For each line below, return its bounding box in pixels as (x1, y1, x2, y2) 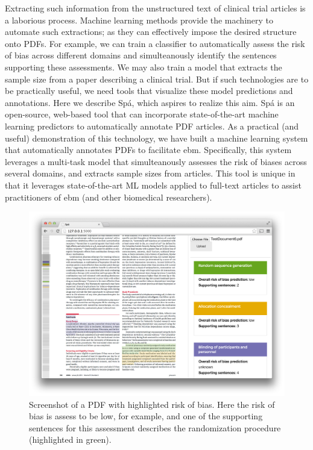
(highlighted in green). (29, 433, 112, 446)
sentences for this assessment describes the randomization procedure (29, 421, 281, 434)
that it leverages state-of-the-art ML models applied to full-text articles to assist (5, 178, 302, 191)
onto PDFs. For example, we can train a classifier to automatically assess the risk (5, 37, 305, 49)
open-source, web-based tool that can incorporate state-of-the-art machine (5, 108, 279, 120)
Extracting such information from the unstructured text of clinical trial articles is (5, 2, 306, 14)
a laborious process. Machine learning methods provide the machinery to (5, 13, 274, 26)
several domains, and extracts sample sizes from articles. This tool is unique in (5, 167, 296, 180)
